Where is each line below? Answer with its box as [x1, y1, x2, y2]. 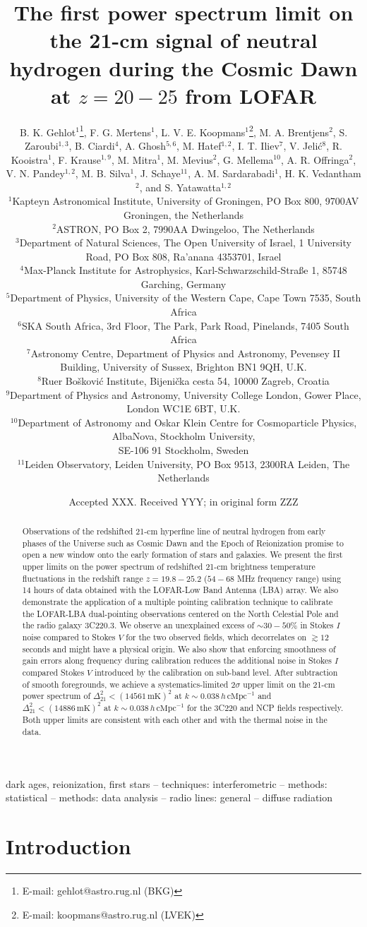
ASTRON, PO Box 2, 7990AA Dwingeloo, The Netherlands [56, 221, 315, 236]
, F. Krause [52, 152, 101, 167]
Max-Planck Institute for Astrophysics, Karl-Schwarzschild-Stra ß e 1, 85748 [23, 263, 347, 277]
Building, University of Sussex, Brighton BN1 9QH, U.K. [60, 359, 307, 374]
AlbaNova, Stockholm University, [112, 429, 255, 443]
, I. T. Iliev [231, 138, 279, 152]
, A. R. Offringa [280, 152, 349, 167]
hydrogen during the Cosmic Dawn [9, 53, 358, 82]
